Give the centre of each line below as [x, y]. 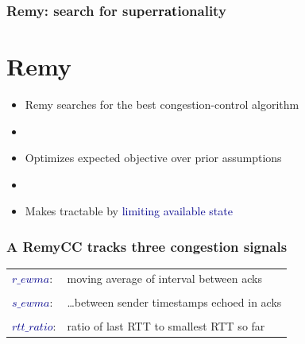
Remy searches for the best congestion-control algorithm [162, 104]
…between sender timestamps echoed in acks [174, 302]
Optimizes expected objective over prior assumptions [153, 158]
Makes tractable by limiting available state [129, 211]
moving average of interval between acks [164, 278]
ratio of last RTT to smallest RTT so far [166, 326]
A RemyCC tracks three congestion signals [147, 246]
